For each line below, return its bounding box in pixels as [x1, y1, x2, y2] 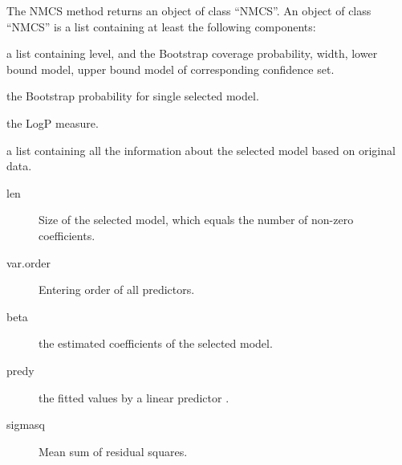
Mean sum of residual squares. [39, 443, 188, 459]
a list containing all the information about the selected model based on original [6, 141, 396, 158]
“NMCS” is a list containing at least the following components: [6, 18, 316, 35]
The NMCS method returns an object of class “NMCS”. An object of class [6, 2, 372, 18]
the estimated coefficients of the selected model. [39, 335, 273, 352]
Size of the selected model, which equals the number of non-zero [39, 211, 354, 228]
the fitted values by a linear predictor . [39, 389, 229, 406]
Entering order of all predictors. [39, 281, 195, 298]
